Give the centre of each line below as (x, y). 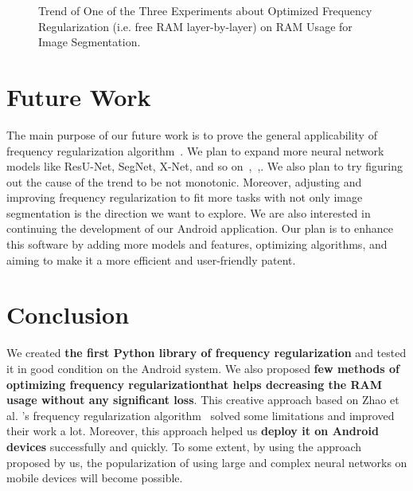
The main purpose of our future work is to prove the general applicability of (192, 134)
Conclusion (68, 314)
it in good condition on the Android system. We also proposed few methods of (203, 368)
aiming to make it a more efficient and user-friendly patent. (151, 259)
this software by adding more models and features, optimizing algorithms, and (197, 244)
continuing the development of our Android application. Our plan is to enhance (200, 228)
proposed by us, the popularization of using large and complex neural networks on (207, 462)
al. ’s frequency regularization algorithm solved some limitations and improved (201, 415)
